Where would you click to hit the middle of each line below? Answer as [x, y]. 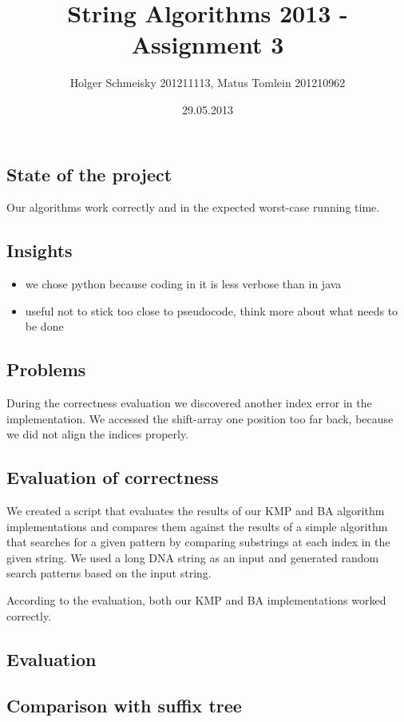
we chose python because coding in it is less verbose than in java [183, 284]
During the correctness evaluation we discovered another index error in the [189, 403]
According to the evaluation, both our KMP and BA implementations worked [196, 600]
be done [44, 326]
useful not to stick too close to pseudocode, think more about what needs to [212, 310]
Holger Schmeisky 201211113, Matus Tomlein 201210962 [208, 83]
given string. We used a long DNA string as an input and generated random [193, 557]
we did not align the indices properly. [98, 434]
